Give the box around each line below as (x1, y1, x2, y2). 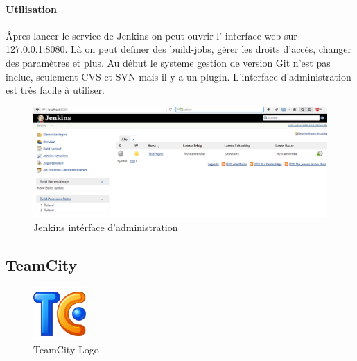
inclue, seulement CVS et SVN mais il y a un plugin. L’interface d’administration (6, 69, 351, 83)
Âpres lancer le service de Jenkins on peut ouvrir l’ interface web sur (6, 28, 297, 42)
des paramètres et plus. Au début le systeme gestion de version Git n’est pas (6, 55, 331, 69)
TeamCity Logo (33, 342, 99, 357)
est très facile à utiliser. (6, 83, 105, 97)
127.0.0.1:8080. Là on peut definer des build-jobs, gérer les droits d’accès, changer (6, 42, 351, 56)
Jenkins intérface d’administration (33, 219, 178, 234)
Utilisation (6, 1, 57, 16)
